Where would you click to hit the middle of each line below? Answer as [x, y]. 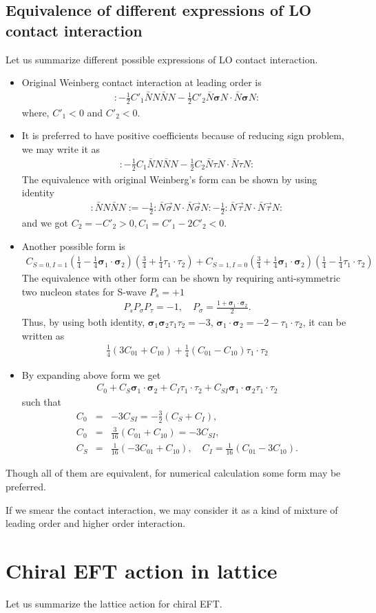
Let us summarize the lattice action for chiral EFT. [114, 603]
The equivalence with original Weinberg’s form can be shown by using [169, 179]
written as [43, 335]
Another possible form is [73, 246]
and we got [45, 222]
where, [35, 112]
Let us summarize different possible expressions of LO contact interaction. [162, 59]
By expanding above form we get [91, 374]
